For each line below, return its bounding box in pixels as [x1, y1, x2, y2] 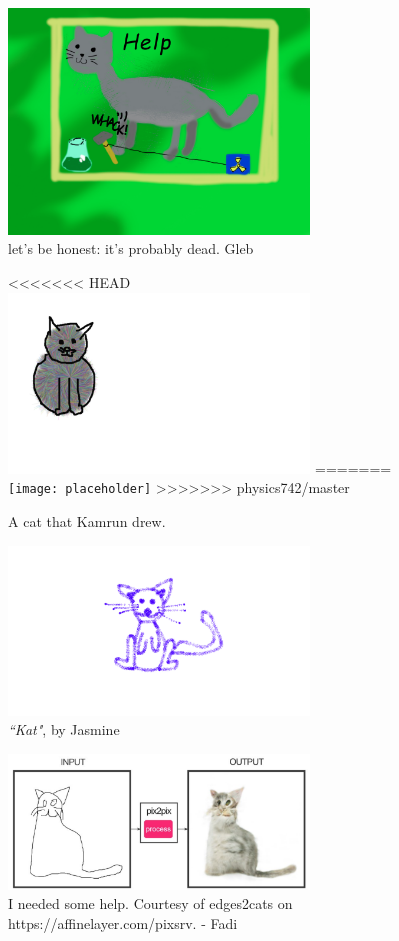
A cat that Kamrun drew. [8, 511, 166, 532]
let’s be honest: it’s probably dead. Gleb [8, 238, 254, 259]
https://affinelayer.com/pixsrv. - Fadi [8, 913, 238, 934]
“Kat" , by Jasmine [8, 719, 120, 740]
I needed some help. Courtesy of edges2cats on [8, 893, 293, 914]
